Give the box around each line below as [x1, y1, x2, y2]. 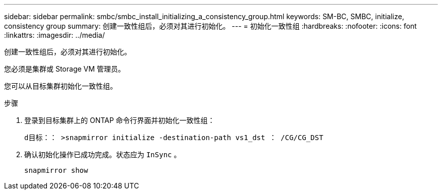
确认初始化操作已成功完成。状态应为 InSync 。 [24, 150, 181, 159]
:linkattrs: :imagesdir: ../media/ [4, 31, 105, 39]
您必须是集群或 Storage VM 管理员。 [4, 64, 125, 73]
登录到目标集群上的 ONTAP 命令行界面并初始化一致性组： [24, 116, 215, 124]
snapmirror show [24, 166, 88, 174]
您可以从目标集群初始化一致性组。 [4, 82, 117, 90]
